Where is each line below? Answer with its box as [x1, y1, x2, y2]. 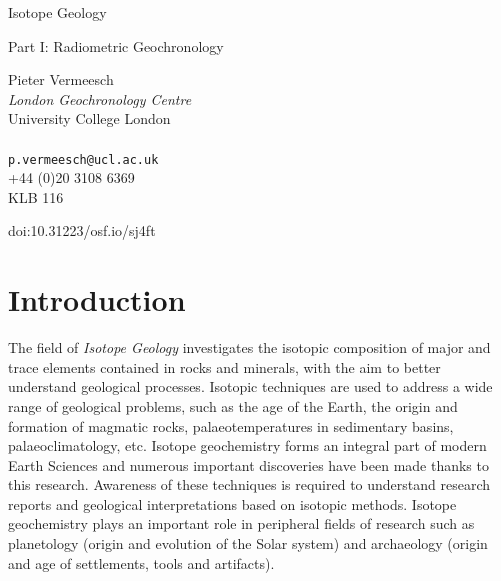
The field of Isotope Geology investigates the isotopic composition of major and [8, 337, 491, 358]
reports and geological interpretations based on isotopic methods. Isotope [8, 493, 457, 514]
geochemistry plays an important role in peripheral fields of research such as [8, 513, 475, 534]
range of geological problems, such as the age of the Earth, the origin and [8, 395, 458, 416]
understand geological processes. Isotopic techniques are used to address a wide [8, 376, 493, 397]
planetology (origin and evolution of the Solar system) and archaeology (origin [8, 533, 488, 554]
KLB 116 [8, 186, 64, 207]
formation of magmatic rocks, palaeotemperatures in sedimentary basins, [8, 415, 454, 436]
